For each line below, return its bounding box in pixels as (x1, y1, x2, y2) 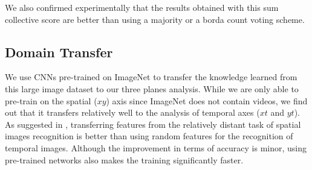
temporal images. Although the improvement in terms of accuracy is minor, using (5, 141, 307, 154)
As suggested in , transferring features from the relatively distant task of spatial (5, 118, 301, 130)
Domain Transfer (5, 42, 113, 61)
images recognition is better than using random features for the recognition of (5, 130, 293, 142)
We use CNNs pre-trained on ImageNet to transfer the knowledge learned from (5, 71, 297, 83)
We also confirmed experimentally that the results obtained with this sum (5, 1, 279, 13)
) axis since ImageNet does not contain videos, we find (106, 94, 308, 107)
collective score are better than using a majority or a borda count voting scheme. (5, 13, 305, 25)
